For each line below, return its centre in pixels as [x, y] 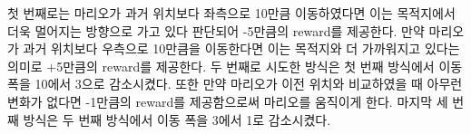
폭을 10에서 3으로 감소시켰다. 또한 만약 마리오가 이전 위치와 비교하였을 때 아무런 [235, 84]
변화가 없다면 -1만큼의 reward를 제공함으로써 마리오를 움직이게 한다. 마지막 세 [228, 101]
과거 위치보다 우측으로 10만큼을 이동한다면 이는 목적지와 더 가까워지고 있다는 [241, 48]
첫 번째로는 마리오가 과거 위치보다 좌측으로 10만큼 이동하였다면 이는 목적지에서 [231, 13]
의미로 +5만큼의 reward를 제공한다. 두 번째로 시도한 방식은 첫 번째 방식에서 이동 [235, 66]
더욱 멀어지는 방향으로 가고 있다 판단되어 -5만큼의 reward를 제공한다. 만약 [216, 30]
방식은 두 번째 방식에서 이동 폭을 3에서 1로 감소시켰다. [177, 119]
